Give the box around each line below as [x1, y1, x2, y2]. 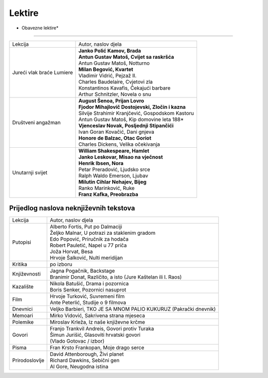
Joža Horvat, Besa [50, 248, 93, 255]
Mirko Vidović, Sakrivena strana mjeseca [50, 312, 145, 319]
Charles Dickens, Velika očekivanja [78, 141, 160, 148]
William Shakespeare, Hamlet [78, 147, 149, 154]
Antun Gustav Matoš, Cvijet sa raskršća [78, 53, 174, 60]
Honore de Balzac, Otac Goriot [78, 134, 151, 141]
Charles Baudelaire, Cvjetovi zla [78, 78, 153, 85]
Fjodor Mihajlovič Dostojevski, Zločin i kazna [78, 103, 186, 110]
